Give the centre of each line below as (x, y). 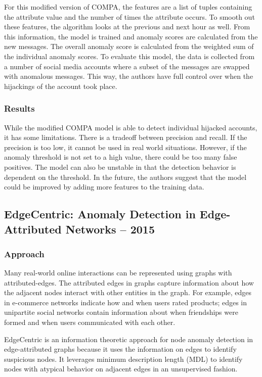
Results (19, 108)
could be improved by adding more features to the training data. (104, 187)
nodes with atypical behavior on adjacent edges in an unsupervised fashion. (121, 369)
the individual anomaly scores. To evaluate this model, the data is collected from (129, 56)
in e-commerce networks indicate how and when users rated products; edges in (126, 302)
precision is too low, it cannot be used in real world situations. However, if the (125, 147)
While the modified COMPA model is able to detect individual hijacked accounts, (131, 127)
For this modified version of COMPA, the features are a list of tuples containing (128, 7)
